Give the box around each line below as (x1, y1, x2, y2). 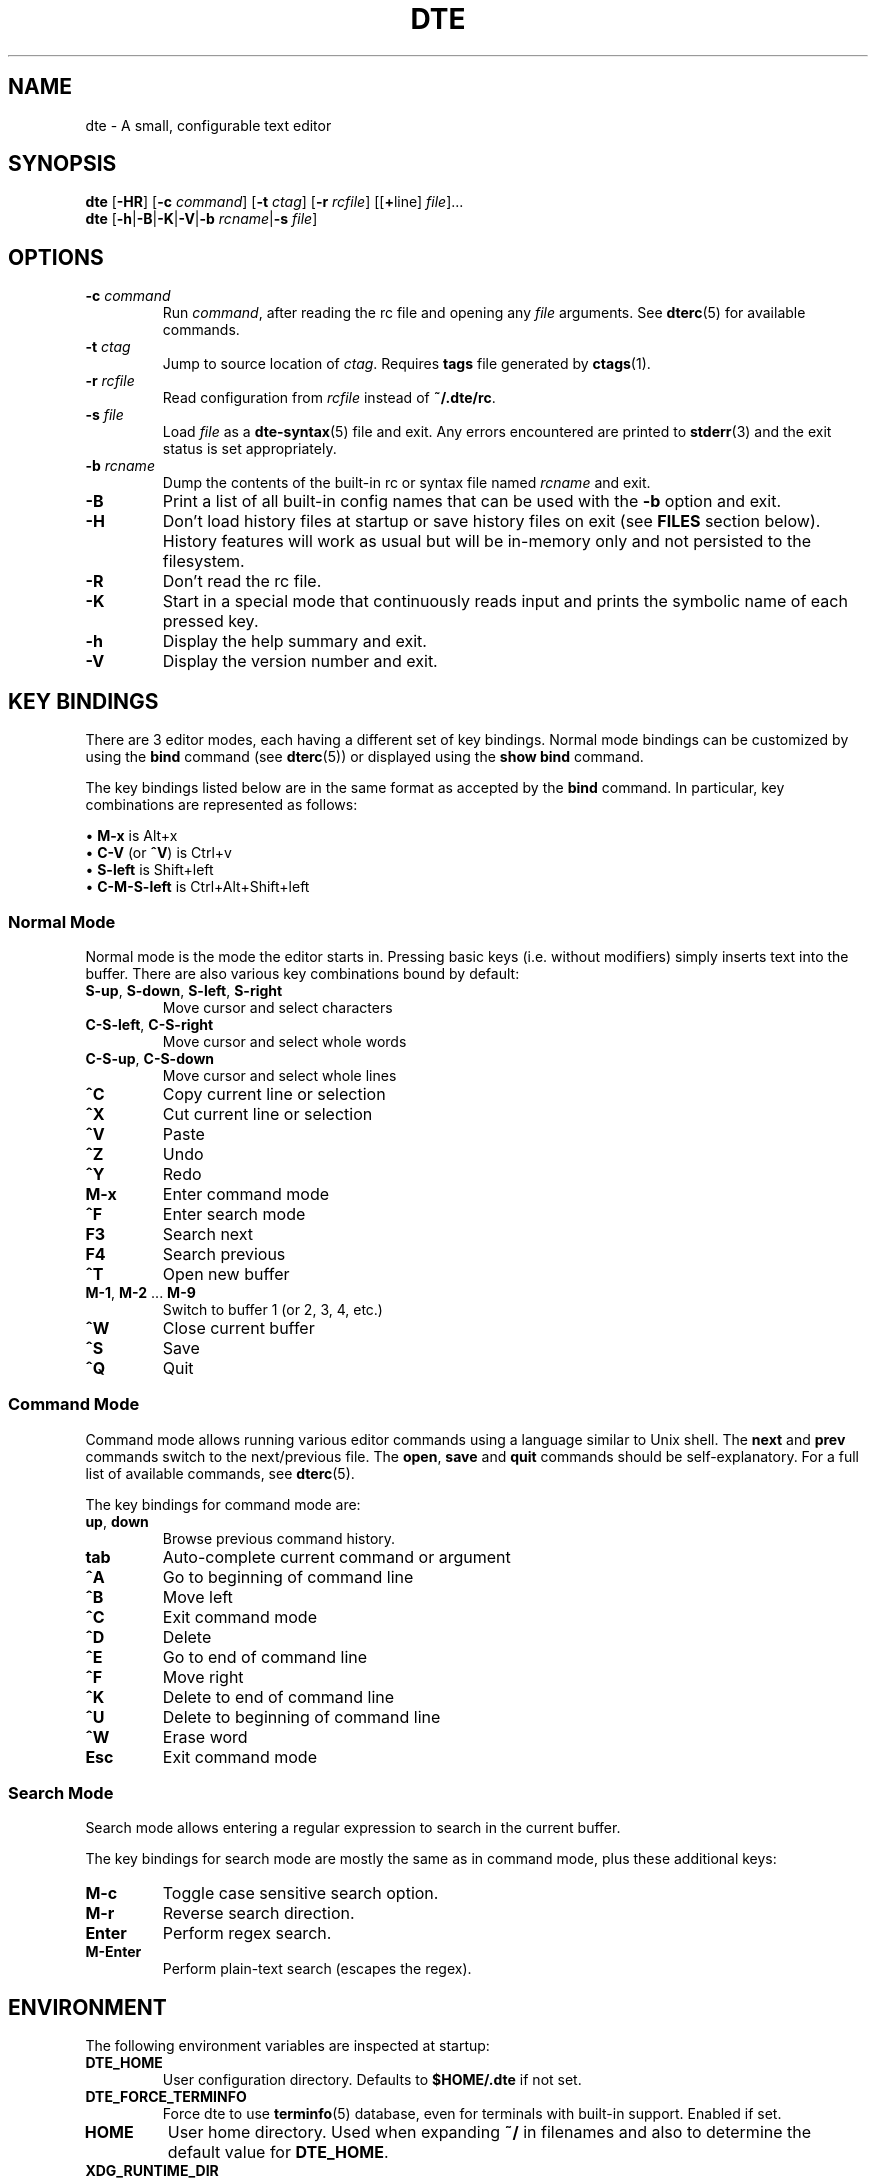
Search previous (162, 1243, 286, 1264)
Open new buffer (162, 1263, 290, 1284)
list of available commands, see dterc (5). (85, 1464, 355, 1482)
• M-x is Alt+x (85, 827, 178, 845)
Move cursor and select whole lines (162, 1066, 397, 1084)
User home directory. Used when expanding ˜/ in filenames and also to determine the (167, 2122, 812, 2143)
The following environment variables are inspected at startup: (85, 2037, 490, 2055)
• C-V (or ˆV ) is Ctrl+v (85, 844, 232, 862)
